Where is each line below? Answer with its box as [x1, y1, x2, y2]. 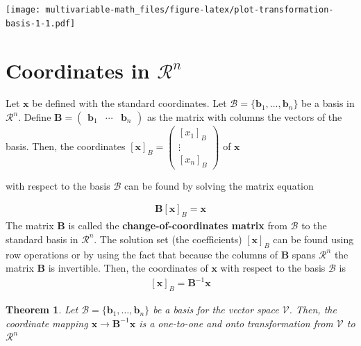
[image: [6, 5, 41, 15]
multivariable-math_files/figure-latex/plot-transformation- [45, 5, 334, 15]
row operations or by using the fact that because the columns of [6, 247, 278, 261]
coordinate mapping [6, 315, 88, 330]
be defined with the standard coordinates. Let [32, 96, 227, 110]
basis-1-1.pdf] [6, 18, 76, 28]
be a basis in [301, 96, 355, 110]
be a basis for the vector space [153, 302, 279, 317]
